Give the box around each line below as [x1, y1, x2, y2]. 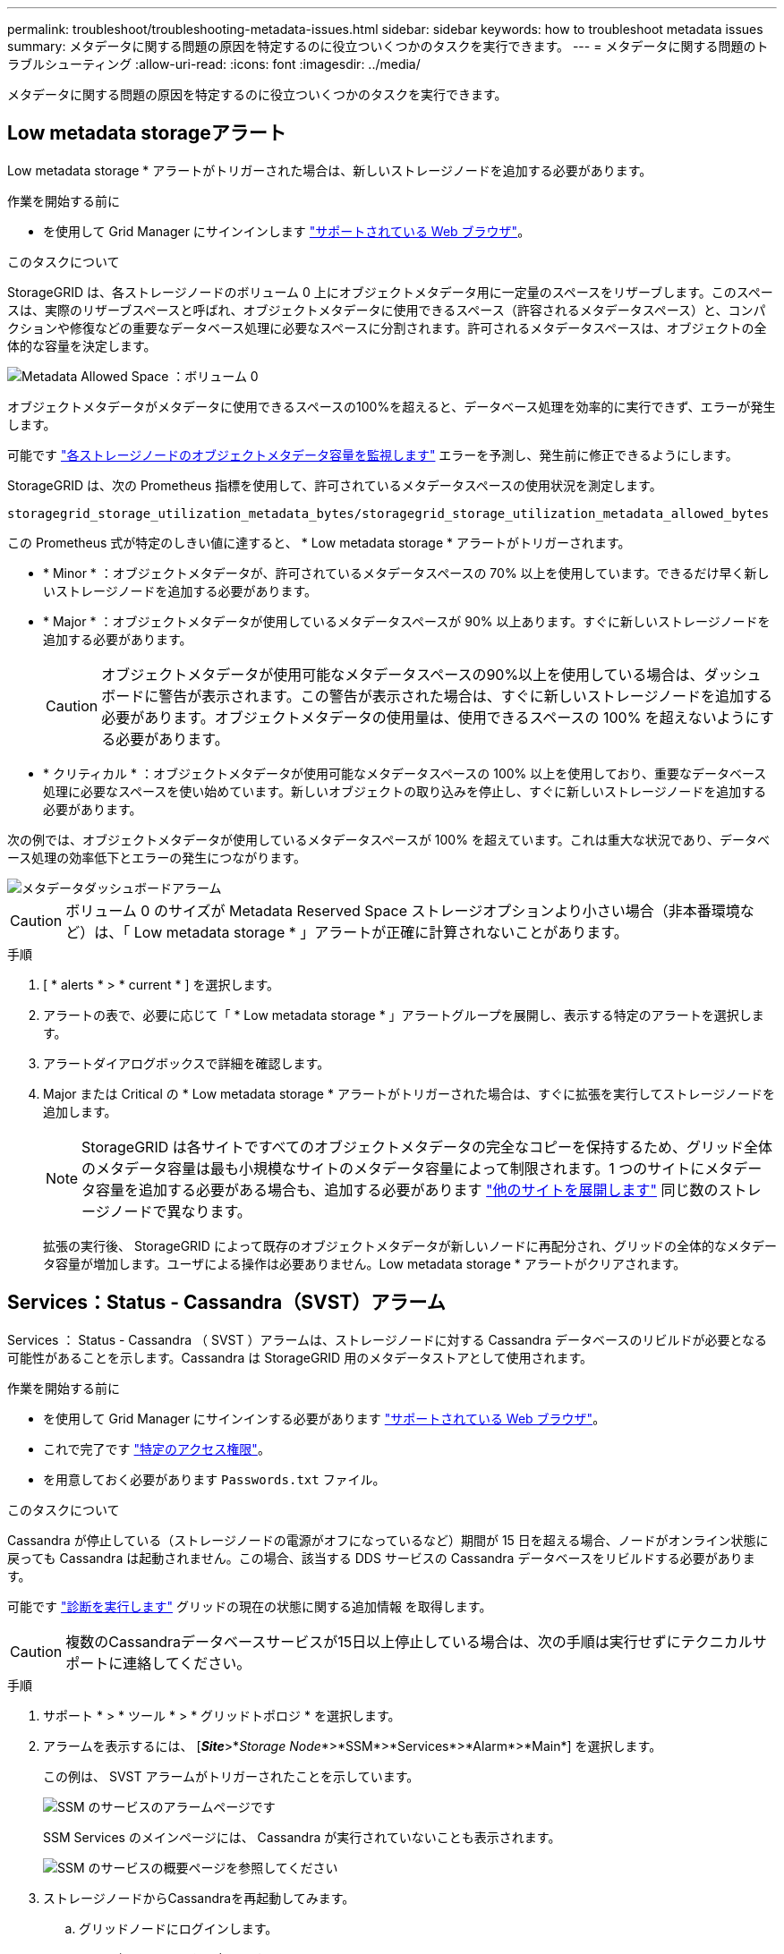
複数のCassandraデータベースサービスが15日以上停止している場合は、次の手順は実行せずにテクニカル [65, 1632, 753, 1651]
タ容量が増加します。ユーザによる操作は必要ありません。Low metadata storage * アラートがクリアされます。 [43, 1255, 686, 1271]
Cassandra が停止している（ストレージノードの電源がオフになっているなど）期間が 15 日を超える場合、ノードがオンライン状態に [7, 1532, 769, 1548]
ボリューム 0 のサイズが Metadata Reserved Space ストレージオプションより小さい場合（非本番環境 [65, 901, 740, 920]
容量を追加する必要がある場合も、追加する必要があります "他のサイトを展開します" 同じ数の [96, 1180, 719, 1199]
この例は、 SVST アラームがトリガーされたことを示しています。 [43, 1768, 420, 1784]
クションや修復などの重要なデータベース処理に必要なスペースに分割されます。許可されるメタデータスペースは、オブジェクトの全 [7, 319, 767, 336]
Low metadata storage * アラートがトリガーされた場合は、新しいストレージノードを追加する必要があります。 [7, 162, 652, 178]
